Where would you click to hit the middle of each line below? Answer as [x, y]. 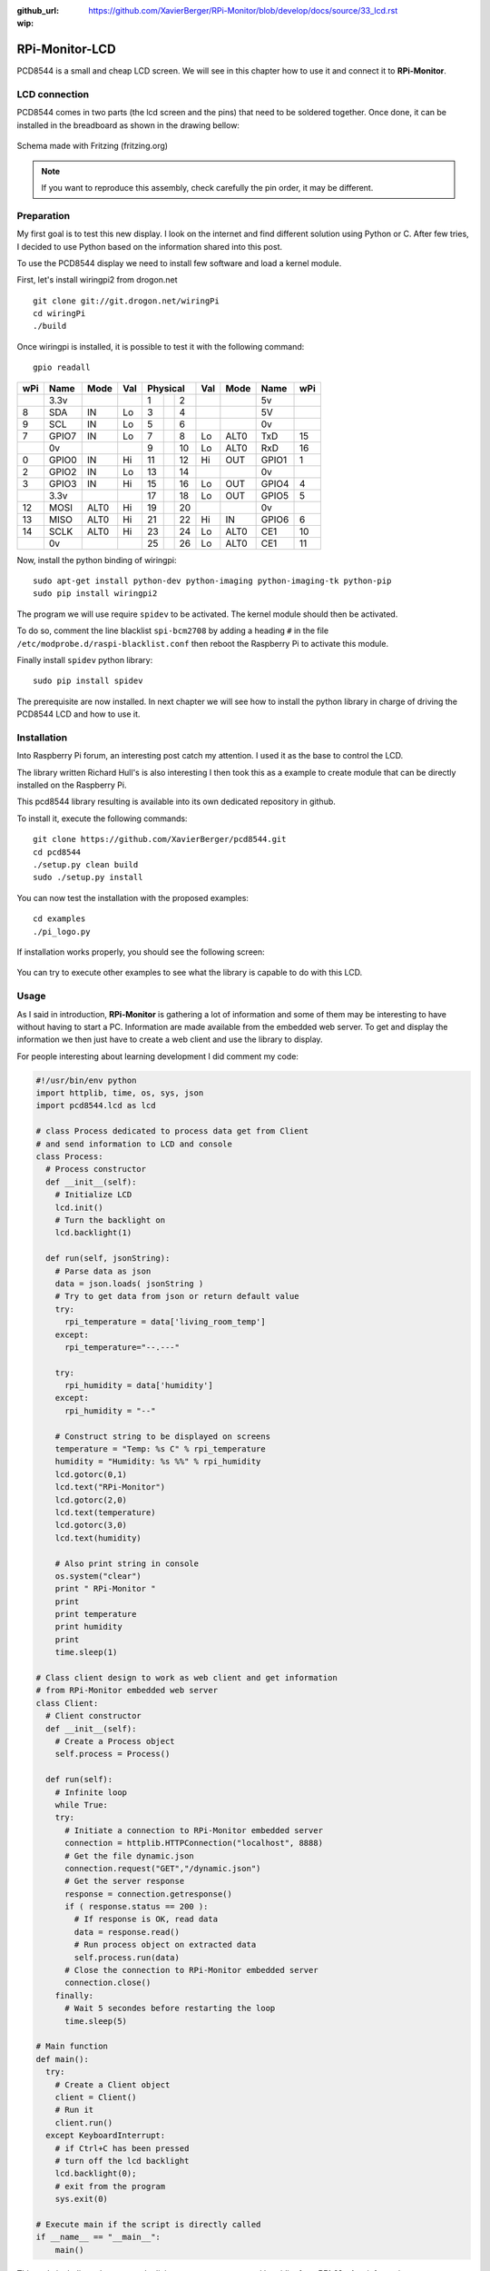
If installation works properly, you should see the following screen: [141, 952]
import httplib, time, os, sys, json [120, 1093]
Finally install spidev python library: [85, 660]
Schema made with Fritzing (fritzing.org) [92, 146]
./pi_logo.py [62, 932]
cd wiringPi [59, 314]
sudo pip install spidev [88, 681]
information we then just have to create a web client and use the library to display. [170, 1039]
